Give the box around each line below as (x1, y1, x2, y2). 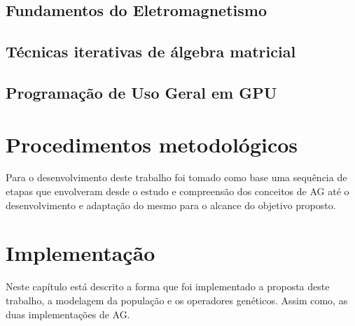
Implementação (6, 239, 155, 267)
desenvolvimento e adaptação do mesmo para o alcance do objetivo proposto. (6, 197, 336, 212)
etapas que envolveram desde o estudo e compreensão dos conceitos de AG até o (6, 184, 349, 199)
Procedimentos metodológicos (6, 129, 298, 158)
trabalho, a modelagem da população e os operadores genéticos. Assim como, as (6, 292, 348, 307)
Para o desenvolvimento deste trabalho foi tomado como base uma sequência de (6, 170, 347, 185)
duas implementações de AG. (6, 306, 130, 321)
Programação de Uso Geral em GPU (6, 81, 277, 103)
